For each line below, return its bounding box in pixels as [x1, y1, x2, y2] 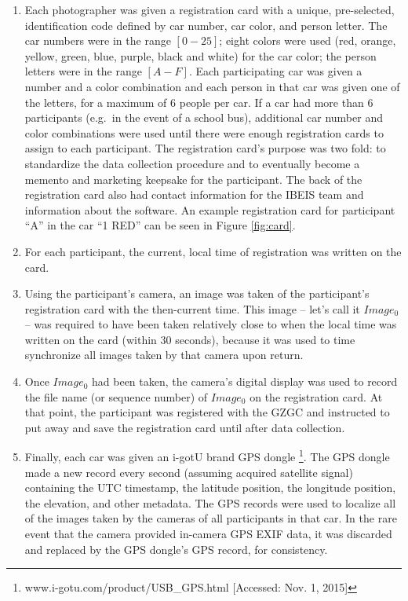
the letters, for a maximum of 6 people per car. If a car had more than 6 [24, 93, 373, 110]
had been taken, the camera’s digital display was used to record [92, 373, 398, 390]
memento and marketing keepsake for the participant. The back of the [24, 170, 362, 187]
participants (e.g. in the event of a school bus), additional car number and [24, 109, 383, 126]
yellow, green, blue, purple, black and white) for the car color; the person [24, 47, 377, 64]
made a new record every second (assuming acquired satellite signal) [24, 464, 353, 480]
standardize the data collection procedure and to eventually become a [24, 155, 360, 171]
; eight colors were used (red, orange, [219, 32, 396, 49]
